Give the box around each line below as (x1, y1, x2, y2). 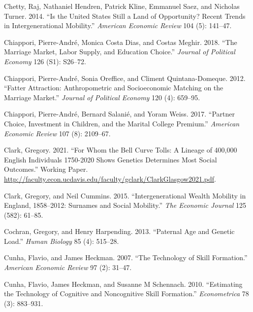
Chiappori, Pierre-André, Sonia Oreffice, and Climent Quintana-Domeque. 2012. (4, 73, 246, 83)
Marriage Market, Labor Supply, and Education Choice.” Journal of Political (4, 46, 235, 57)
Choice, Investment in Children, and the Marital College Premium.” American (4, 118, 240, 128)
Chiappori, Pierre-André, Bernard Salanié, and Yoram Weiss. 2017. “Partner (4, 109, 235, 119)
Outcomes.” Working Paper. (4, 164, 88, 174)
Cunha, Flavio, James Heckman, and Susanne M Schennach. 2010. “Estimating (4, 278, 243, 289)
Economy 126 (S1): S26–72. (4, 56, 86, 66)
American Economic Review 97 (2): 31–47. (4, 262, 132, 273)
